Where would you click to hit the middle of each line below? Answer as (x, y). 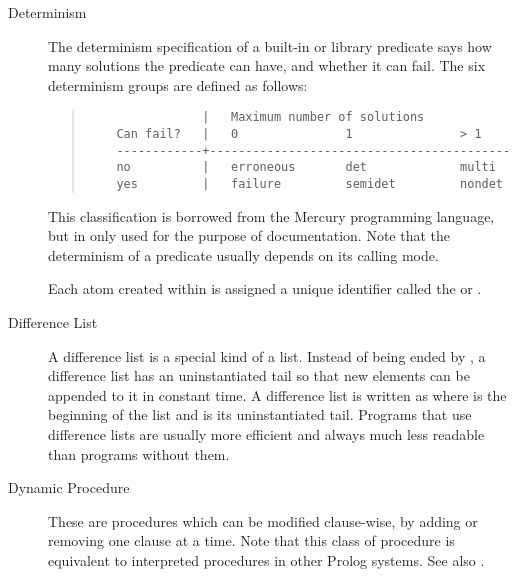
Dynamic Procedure (69, 487)
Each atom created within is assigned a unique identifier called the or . (265, 288)
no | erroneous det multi (306, 167)
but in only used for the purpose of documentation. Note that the (249, 235)
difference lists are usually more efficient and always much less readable (266, 434)
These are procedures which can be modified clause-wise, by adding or (263, 520)
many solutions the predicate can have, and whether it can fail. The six (267, 65)
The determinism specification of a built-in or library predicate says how (270, 45)
